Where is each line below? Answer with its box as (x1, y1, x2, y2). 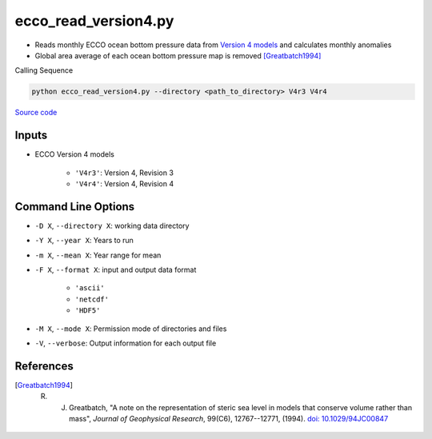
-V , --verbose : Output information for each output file (34, 338, 217, 348)
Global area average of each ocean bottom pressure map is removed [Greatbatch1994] (34, 50, 322, 60)
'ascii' (74, 284, 106, 293)
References (14, 359, 74, 373)
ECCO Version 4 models (34, 150, 115, 159)
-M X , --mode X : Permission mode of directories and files (34, 324, 227, 333)
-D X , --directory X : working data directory (34, 221, 190, 230)
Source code (14, 108, 58, 118)
